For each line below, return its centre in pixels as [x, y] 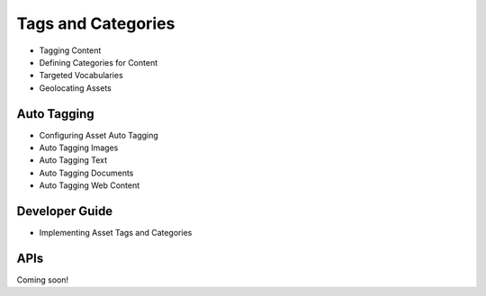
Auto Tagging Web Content [90, 185]
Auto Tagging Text [73, 160]
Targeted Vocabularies [81, 76]
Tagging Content [70, 50]
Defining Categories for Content [98, 62]
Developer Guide [65, 211]
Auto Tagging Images [79, 148]
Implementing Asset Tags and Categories [116, 233]
